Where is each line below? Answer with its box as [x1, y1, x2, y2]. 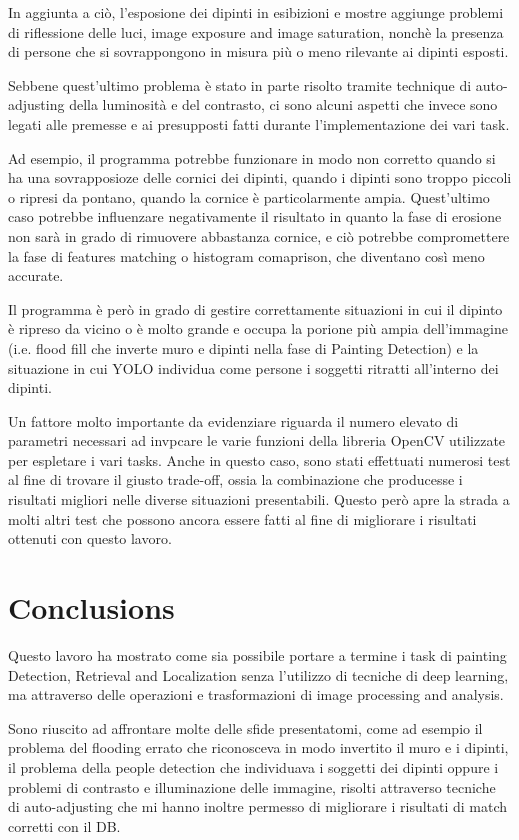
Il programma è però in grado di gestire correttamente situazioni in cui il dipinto [8, 298, 503, 319]
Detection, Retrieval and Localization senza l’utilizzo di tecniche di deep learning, [8, 664, 509, 685]
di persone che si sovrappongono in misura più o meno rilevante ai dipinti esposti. [8, 41, 509, 62]
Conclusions [8, 587, 175, 628]
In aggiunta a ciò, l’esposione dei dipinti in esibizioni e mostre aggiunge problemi [8, 2, 504, 22]
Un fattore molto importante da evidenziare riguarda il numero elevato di [8, 410, 459, 431]
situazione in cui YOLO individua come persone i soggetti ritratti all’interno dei [8, 357, 499, 378]
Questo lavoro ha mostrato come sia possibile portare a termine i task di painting [8, 644, 507, 665]
